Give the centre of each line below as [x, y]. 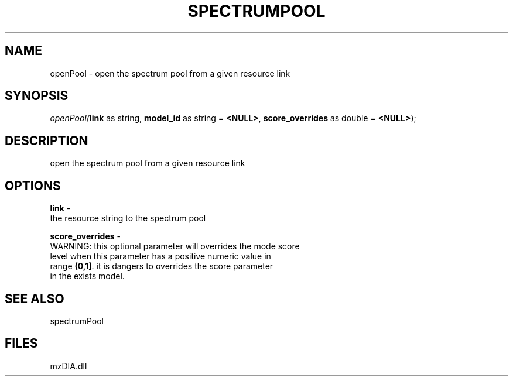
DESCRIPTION [47, 140]
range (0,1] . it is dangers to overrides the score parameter [162, 266]
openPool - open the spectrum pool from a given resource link [170, 73]
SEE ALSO [35, 298]
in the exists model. [87, 276]
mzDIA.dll [69, 366]
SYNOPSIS [37, 96]
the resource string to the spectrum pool [128, 218]
